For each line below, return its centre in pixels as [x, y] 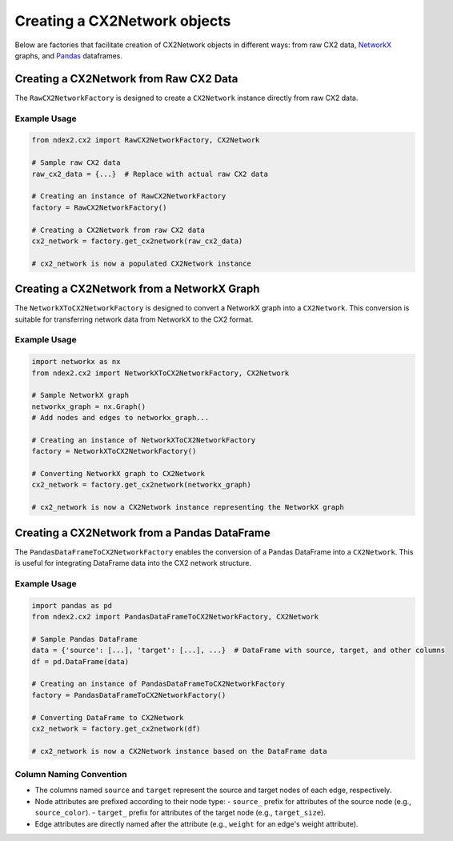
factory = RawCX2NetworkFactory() [99, 207]
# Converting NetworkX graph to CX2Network [118, 474]
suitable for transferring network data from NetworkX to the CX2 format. [134, 319]
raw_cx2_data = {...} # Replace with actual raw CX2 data [150, 174]
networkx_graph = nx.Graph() [89, 406]
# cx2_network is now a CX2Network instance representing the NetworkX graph [188, 507]
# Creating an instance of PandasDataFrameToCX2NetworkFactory [158, 684]
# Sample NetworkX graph [80, 395]
